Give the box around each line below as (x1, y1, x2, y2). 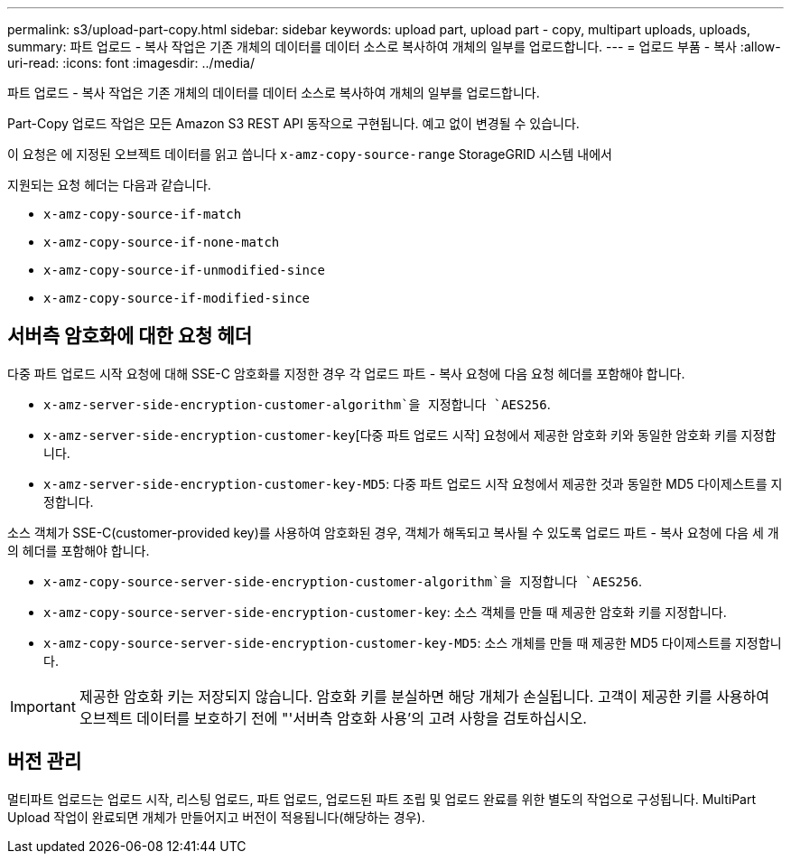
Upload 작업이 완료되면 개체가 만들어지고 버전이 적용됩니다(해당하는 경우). (7, 809, 425, 825)
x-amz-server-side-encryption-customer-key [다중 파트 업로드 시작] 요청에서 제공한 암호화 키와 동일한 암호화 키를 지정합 (43, 426, 777, 443)
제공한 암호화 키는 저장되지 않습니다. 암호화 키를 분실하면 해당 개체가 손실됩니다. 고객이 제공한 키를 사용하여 (79, 687, 770, 706)
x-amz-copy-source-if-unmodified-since (43, 263, 325, 277)
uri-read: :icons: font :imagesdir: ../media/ (7, 55, 255, 70)
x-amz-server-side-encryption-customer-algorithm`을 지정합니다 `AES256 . (43, 396, 551, 412)
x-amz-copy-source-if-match (43, 207, 242, 221)
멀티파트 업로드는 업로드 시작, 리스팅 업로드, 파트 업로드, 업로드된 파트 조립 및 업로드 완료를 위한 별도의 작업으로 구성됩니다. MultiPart (7, 791, 757, 807)
